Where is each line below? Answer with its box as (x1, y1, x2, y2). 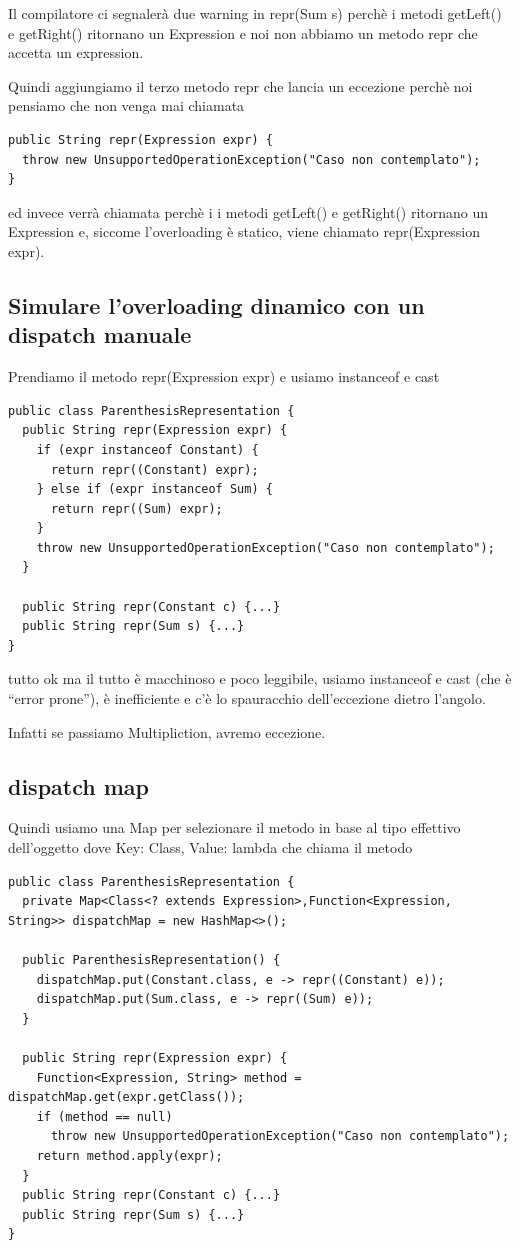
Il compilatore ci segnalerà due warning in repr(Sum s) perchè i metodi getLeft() (8, 3, 502, 23)
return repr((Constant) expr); (50, 462, 259, 477)
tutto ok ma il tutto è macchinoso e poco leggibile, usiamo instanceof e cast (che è (8, 668, 512, 689)
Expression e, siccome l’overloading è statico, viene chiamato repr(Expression (8, 221, 480, 242)
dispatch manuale (8, 319, 192, 350)
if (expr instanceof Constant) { (36, 442, 259, 457)
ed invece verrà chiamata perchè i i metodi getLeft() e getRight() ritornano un (8, 201, 489, 222)
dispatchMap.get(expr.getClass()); (8, 1090, 245, 1105)
